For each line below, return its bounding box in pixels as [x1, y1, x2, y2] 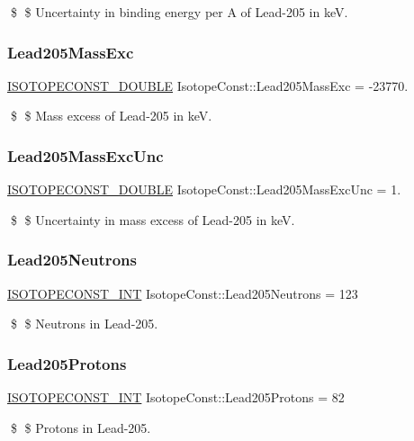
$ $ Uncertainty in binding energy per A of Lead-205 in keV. [10, 3, 348, 21]
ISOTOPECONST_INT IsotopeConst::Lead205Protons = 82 [7, 388, 345, 407]
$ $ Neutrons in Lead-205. [10, 314, 158, 333]
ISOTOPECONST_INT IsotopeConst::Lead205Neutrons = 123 [7, 283, 358, 302]
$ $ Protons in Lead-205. [10, 418, 151, 436]
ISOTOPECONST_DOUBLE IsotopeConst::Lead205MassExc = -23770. [7, 76, 409, 94]
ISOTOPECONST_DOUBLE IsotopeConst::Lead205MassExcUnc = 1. [7, 180, 401, 199]
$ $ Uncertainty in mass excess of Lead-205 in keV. [10, 210, 295, 229]
